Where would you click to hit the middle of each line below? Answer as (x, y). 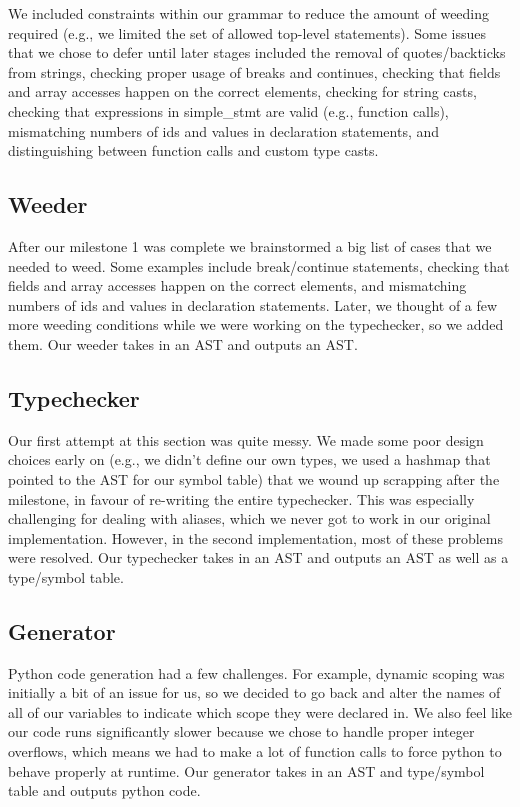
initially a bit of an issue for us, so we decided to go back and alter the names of (254, 692)
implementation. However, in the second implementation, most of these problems (256, 537)
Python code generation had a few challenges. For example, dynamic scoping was (256, 672)
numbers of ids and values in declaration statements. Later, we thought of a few (253, 304)
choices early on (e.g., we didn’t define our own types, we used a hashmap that (249, 459)
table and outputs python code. (104, 790)
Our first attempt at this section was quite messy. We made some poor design (246, 439)
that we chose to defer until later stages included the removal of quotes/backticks (257, 52)
